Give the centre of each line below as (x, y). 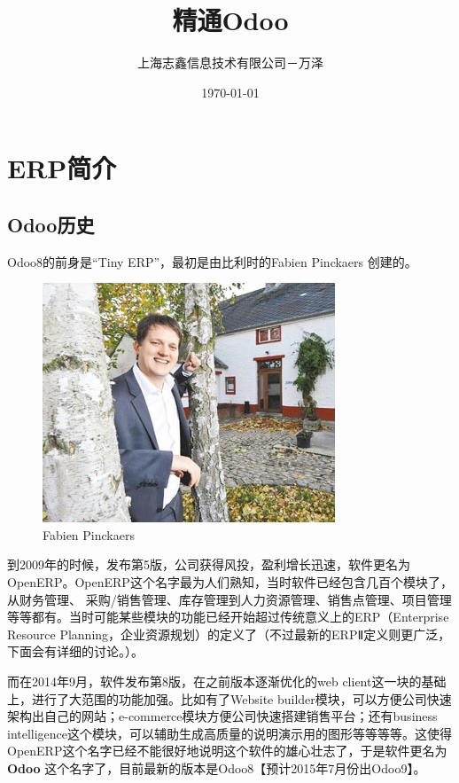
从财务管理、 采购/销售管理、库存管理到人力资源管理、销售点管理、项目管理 (229, 599)
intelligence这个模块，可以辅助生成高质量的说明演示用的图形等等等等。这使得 (230, 733)
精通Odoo (230, 20)
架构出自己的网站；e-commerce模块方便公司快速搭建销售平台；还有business (222, 716)
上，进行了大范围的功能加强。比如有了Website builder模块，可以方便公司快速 (229, 698)
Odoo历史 (51, 224)
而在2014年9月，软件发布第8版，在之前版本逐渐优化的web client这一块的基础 (227, 681)
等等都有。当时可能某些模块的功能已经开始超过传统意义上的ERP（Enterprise (228, 617)
